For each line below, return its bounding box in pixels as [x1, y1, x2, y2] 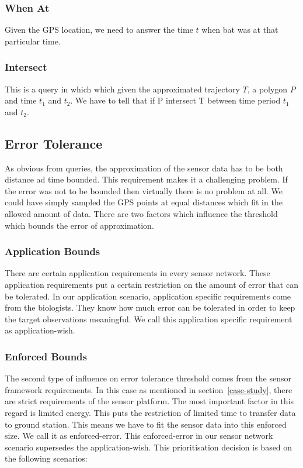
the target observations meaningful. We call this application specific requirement [5, 312, 292, 325]
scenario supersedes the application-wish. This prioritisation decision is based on [5, 441, 292, 453]
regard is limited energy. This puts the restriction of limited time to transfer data [5, 406, 296, 418]
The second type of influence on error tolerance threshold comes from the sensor [5, 372, 292, 384]
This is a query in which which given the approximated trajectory [5, 82, 240, 95]
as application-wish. [5, 324, 75, 336]
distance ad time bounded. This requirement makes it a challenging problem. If [5, 173, 288, 185]
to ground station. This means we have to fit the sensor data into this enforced [5, 418, 287, 430]
